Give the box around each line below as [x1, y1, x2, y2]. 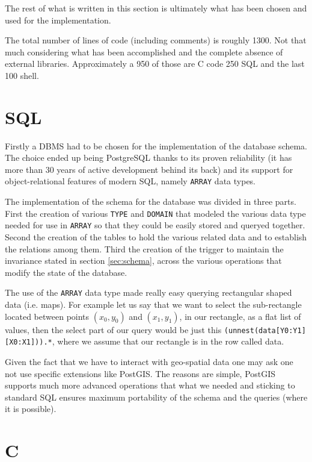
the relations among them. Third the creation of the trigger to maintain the [5, 242, 284, 255]
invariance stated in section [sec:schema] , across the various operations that [5, 254, 282, 267]
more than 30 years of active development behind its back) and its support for [5, 163, 293, 175]
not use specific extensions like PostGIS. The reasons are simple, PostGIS [5, 367, 276, 379]
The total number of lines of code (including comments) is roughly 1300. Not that [5, 34, 307, 46]
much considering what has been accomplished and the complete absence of [5, 45, 283, 58]
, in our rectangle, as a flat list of [179, 310, 301, 322]
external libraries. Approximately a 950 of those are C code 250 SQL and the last [5, 57, 305, 70]
